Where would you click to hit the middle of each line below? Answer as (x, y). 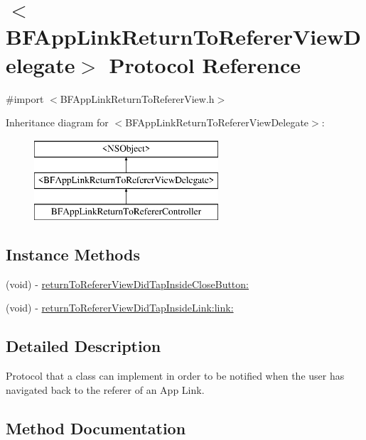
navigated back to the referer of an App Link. (105, 389)
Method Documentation (96, 428)
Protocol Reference (205, 64)
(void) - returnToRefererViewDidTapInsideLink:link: (120, 308)
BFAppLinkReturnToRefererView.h (137, 98)
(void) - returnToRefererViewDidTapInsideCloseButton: (127, 284)
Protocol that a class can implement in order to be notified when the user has (175, 376)
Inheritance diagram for (57, 122)
